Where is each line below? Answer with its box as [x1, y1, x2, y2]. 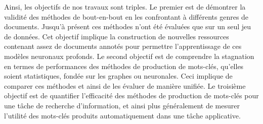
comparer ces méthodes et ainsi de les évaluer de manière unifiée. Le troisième [4, 80, 246, 91]
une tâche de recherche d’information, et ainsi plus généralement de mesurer [4, 100, 240, 110]
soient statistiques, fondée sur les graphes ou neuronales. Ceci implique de [4, 71, 233, 81]
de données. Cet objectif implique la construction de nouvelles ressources [4, 31, 229, 41]
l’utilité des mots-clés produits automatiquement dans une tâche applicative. [4, 110, 241, 120]
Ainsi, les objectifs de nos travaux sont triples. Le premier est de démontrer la [4, 2, 246, 12]
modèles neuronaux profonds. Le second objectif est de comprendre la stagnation [4, 50, 254, 61]
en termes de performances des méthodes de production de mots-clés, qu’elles [4, 60, 244, 71]
